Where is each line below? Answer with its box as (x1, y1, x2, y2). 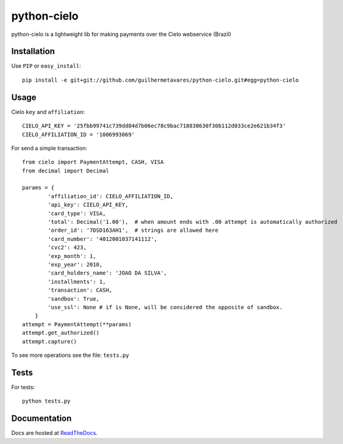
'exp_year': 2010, (48, 261, 103, 268)
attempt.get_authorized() (22, 329, 100, 337)
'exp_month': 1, (48, 252, 96, 259)
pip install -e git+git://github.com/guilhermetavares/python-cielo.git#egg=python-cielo (22, 76, 299, 84)
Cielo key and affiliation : (11, 108, 85, 115)
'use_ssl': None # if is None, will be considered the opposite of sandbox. (48, 304, 283, 310)
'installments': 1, (48, 278, 106, 285)
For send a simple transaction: (11, 144, 88, 152)
